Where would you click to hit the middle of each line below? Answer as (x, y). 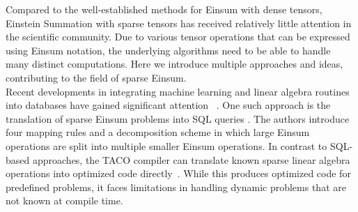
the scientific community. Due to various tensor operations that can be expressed (178, 37)
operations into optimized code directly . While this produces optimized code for (178, 173)
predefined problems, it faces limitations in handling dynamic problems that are (176, 187)
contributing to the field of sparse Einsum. (96, 77)
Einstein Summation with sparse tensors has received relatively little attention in (179, 23)
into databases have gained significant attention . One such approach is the (168, 105)
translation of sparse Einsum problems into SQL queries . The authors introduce (178, 118)
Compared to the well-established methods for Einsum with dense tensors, (164, 9)
